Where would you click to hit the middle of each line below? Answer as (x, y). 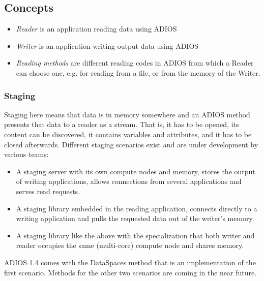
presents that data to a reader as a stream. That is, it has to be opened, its (122, 124)
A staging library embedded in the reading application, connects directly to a (137, 208)
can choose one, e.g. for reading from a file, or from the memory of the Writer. (138, 72)
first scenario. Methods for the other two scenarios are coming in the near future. (130, 272)
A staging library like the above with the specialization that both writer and (135, 235)
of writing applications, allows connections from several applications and (129, 181)
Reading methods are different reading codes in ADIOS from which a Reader (135, 63)
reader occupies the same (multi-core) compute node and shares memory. (130, 245)
